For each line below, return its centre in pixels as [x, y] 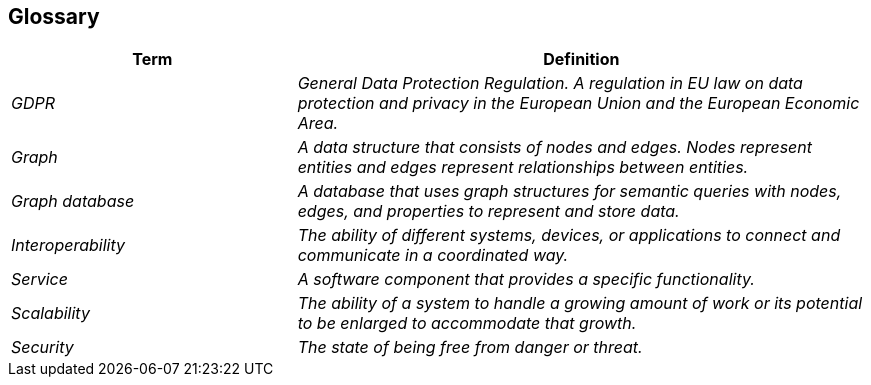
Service [39, 279]
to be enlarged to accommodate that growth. [467, 323]
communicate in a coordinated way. [433, 255]
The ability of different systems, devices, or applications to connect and [569, 235]
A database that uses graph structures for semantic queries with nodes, [569, 191]
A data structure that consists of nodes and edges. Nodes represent [555, 147]
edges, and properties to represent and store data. [488, 211]
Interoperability [68, 245]
